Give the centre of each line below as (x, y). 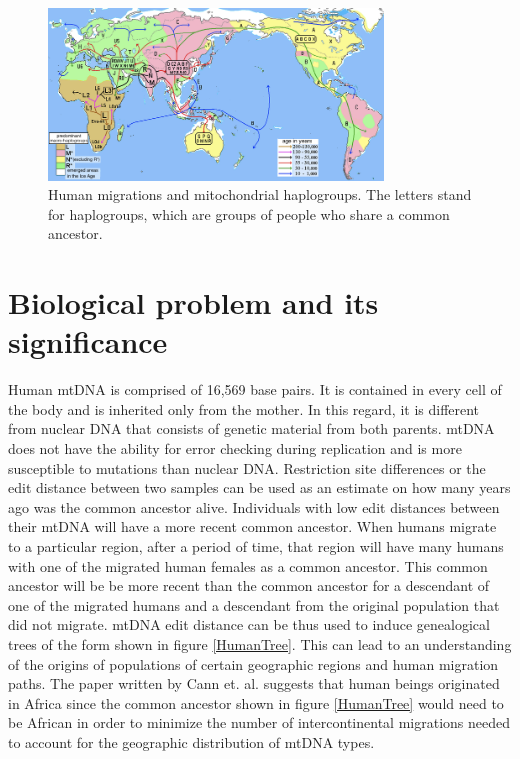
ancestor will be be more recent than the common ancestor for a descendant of (249, 585)
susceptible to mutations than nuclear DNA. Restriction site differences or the (247, 467)
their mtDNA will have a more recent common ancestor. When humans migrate (252, 526)
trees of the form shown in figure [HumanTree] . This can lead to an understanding (260, 644)
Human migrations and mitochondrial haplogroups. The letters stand (260, 194)
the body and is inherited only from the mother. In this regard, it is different (244, 408)
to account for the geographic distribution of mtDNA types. (191, 741)
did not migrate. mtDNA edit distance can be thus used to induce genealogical (249, 624)
